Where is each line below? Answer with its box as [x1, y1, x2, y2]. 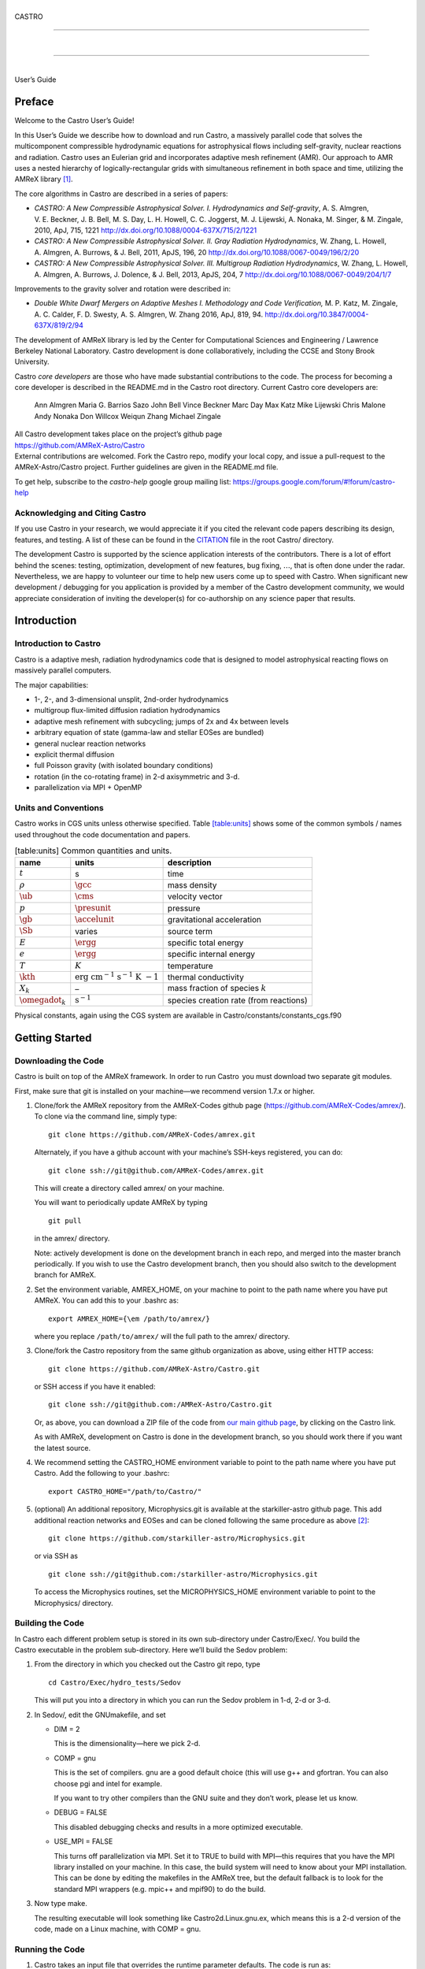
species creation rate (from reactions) [167, 995, 309, 1006]
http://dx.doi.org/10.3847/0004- [264, 310, 369, 319]
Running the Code [14, 1944, 86, 1955]
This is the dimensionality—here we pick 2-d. [54, 1739, 201, 1748]
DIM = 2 [54, 1725, 80, 1734]
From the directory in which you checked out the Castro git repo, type [34, 1659, 261, 1669]
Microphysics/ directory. [34, 1598, 113, 1607]
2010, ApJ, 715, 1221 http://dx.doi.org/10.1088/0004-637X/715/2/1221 [34, 225, 257, 235]
